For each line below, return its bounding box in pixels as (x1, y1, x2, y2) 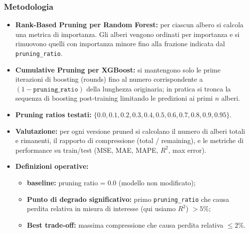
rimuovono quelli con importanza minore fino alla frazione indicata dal (15, 38, 225, 49)
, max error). (168, 144, 207, 155)
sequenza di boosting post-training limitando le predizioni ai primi (15, 93, 213, 103)
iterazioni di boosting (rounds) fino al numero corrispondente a (15, 74, 203, 84)
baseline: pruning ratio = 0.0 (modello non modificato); (27, 178, 196, 187)
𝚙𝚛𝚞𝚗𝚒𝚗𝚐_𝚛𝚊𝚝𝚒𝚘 (33, 86, 79, 93)
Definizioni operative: (15, 161, 89, 171)
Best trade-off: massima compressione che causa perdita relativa (27, 219, 224, 230)
